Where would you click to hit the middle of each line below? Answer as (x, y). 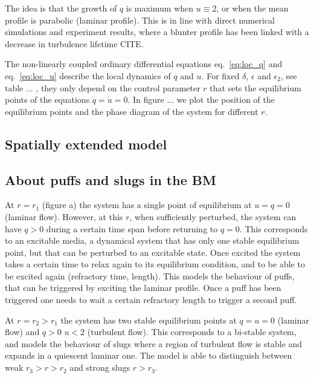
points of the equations (47, 99)
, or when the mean (252, 8)
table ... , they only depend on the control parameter (103, 87)
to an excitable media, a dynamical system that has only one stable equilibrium (152, 240)
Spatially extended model (86, 144)
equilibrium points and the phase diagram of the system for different (132, 111)
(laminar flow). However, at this (64, 216)
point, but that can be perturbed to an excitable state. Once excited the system (153, 252)
